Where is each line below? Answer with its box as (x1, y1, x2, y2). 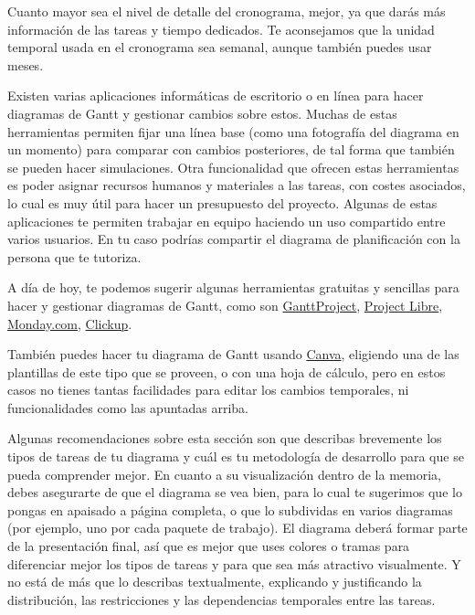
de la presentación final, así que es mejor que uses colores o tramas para (7, 536, 410, 556)
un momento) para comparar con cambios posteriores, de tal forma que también (7, 140, 455, 159)
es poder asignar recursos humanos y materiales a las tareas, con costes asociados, (7, 175, 466, 195)
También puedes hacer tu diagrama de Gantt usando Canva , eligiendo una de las (7, 345, 459, 364)
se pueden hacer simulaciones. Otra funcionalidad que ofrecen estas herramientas (7, 157, 459, 176)
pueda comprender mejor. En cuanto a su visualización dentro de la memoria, (7, 464, 441, 483)
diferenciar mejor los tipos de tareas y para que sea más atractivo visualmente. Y (7, 554, 461, 573)
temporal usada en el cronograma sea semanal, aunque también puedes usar (7, 37, 432, 57)
